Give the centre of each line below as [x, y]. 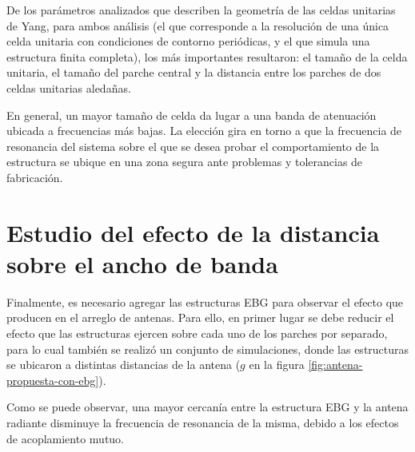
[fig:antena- [335, 365]
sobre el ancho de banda [142, 263]
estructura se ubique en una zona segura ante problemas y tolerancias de [185, 162]
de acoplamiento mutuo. [65, 438]
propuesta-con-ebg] [53, 380]
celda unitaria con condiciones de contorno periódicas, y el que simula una [188, 41]
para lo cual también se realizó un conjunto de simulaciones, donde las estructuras [208, 349]
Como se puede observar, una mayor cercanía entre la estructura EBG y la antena [207, 407]
